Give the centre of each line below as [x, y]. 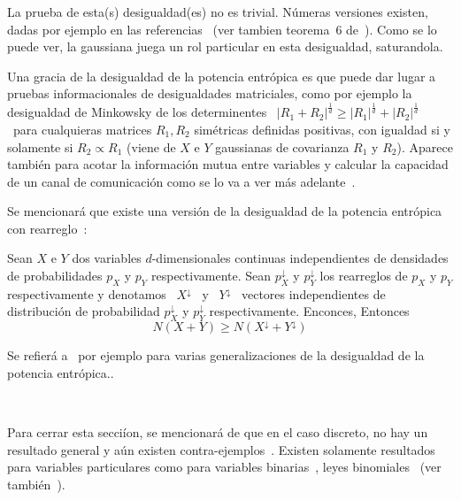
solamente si [40, 146]
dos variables [107, 258]
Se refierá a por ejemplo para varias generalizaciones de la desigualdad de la [216, 355]
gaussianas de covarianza [282, 146]
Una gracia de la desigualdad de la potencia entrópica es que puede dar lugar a [222, 76]
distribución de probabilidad [84, 311]
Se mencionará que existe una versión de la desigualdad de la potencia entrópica [225, 211]
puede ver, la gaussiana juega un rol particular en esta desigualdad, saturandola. [225, 46]
